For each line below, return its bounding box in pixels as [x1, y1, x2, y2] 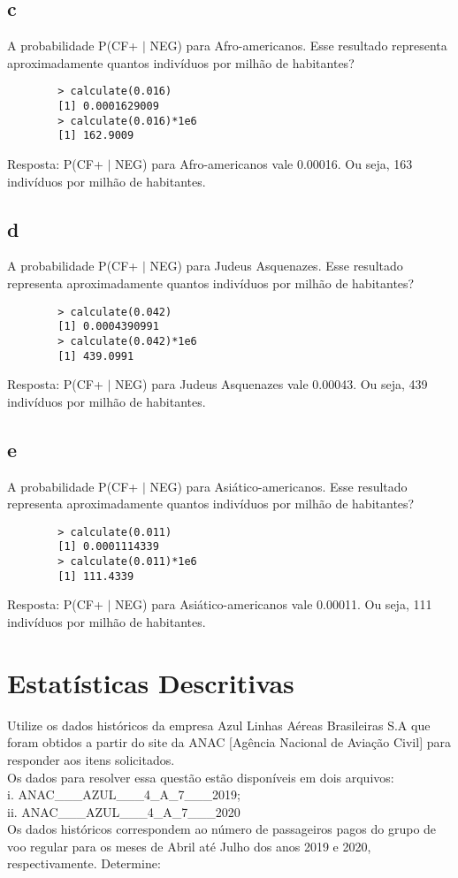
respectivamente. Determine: [7, 854, 161, 873]
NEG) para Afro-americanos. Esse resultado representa [149, 36, 447, 55]
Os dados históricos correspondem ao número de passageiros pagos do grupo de [7, 820, 437, 838]
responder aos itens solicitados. [7, 750, 175, 768]
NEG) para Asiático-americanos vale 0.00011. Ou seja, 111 [115, 595, 432, 614]
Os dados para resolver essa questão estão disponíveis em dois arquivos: [7, 767, 394, 786]
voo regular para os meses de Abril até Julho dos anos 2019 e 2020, [7, 836, 371, 855]
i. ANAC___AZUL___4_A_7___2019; [7, 785, 240, 804]
